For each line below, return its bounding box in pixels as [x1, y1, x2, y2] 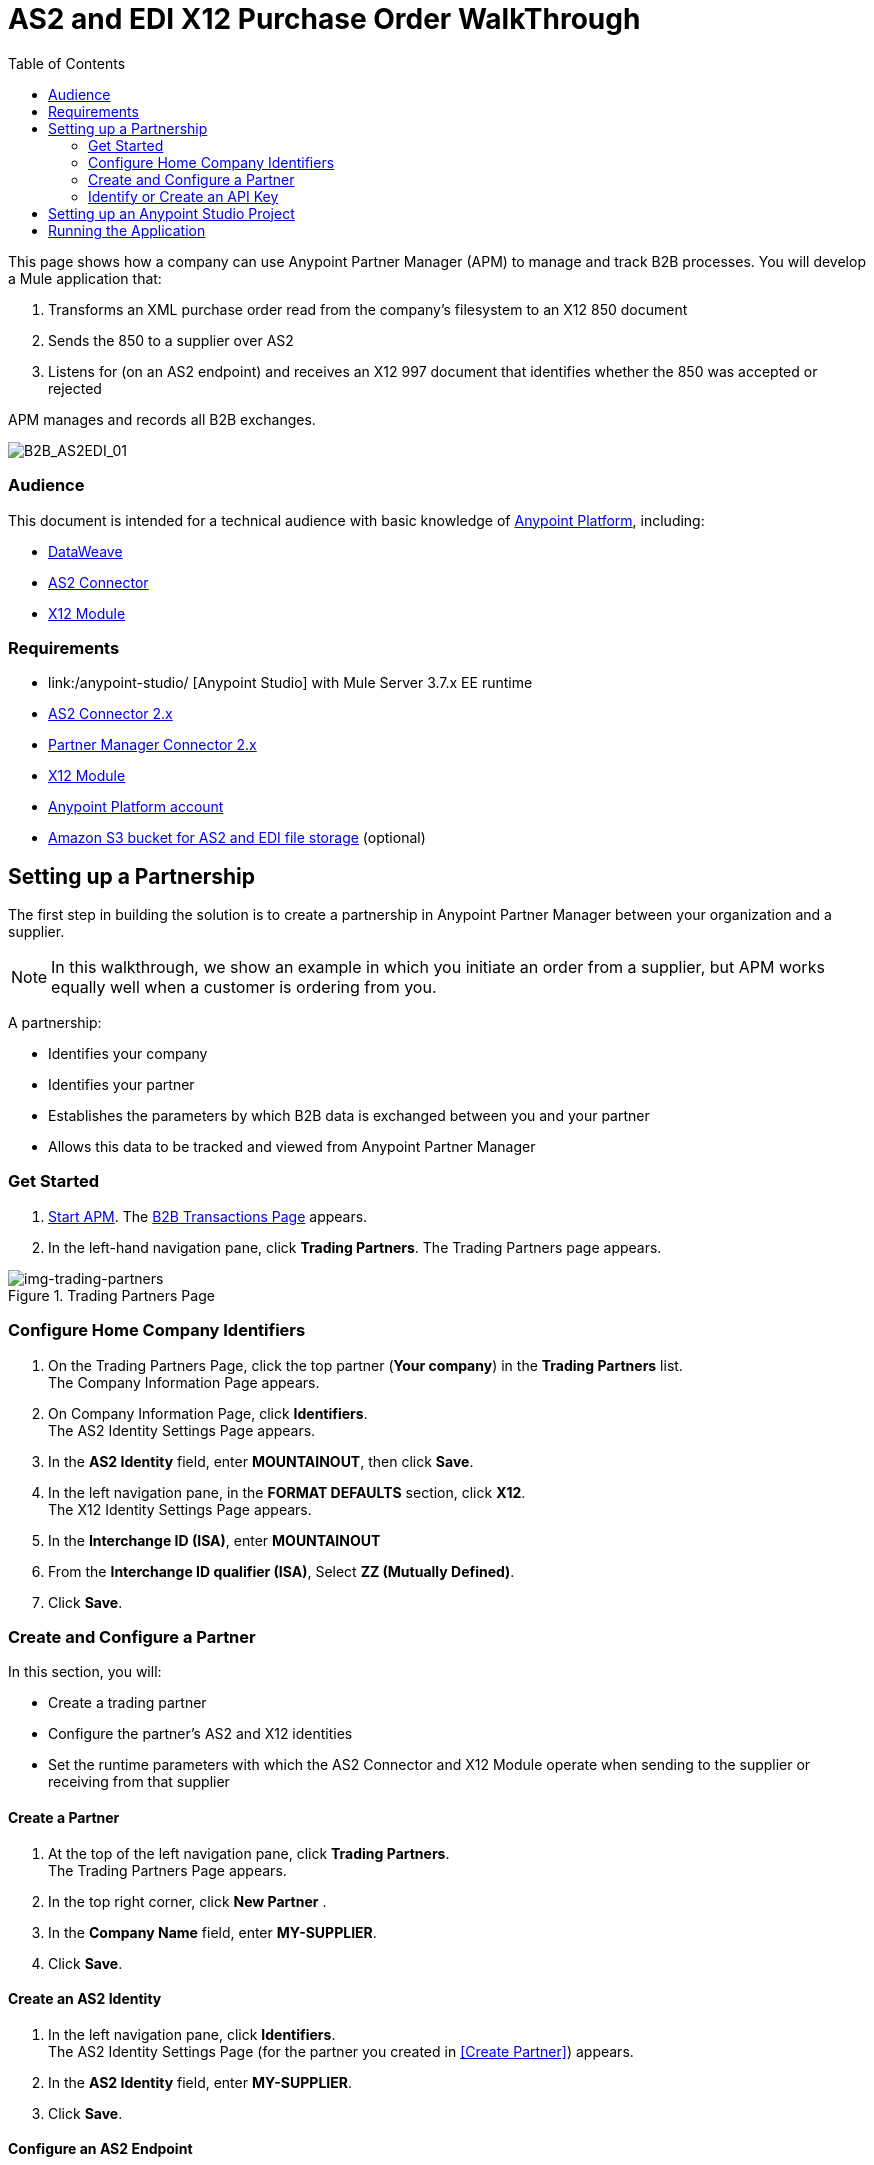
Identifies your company [48, 1045, 208, 1063]
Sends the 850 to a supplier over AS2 [48, 331, 294, 349]
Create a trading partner [48, 1694, 207, 1712]
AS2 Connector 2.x [48, 705, 173, 723]
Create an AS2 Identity [8, 1990, 162, 2008]
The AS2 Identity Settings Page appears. [48, 1421, 316, 1439]
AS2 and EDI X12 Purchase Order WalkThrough [8, 2, 641, 36]
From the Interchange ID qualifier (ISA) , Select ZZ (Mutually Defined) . [48, 1562, 515, 1580]
